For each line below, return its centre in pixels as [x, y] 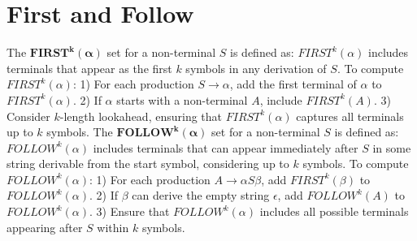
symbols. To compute [356, 164]
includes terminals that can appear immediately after [226, 147]
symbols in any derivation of [256, 68]
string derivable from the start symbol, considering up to [148, 164]
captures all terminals [350, 116]
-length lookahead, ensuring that [141, 116]
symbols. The [80, 132]
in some [392, 147]
